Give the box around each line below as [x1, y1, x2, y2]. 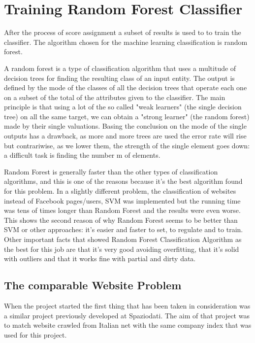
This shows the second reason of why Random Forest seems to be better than [4, 214, 238, 225]
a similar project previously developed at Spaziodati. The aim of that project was [4, 310, 250, 320]
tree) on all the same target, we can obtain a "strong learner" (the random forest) [4, 111, 250, 121]
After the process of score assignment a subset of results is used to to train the [4, 27, 241, 37]
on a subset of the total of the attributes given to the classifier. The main [4, 92, 225, 102]
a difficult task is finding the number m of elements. [4, 150, 160, 160]
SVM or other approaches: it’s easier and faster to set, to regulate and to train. [4, 224, 243, 235]
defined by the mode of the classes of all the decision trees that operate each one [4, 82, 247, 93]
